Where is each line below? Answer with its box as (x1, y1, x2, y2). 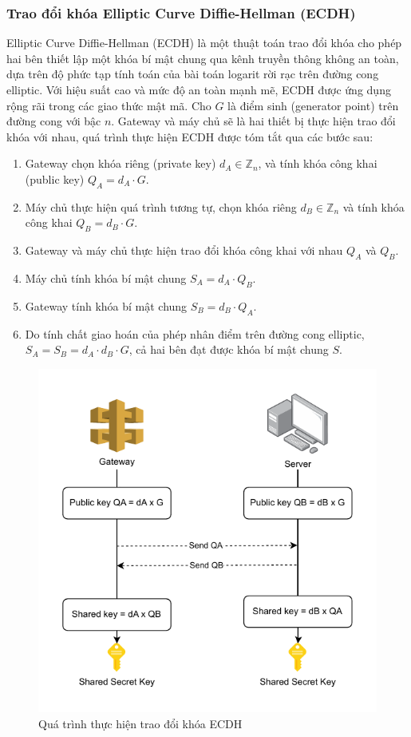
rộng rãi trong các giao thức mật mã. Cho (6, 97, 211, 113)
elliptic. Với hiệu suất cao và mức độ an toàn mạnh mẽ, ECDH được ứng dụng (6, 81, 391, 97)
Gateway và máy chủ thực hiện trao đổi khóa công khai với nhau (25, 242, 343, 259)
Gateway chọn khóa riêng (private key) (25, 155, 216, 172)
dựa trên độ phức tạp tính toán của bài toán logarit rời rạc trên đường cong (6, 65, 379, 82)
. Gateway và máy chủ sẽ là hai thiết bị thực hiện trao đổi (111, 113, 396, 129)
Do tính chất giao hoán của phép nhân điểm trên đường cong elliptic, (25, 325, 365, 342)
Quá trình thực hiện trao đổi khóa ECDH (38, 715, 243, 731)
